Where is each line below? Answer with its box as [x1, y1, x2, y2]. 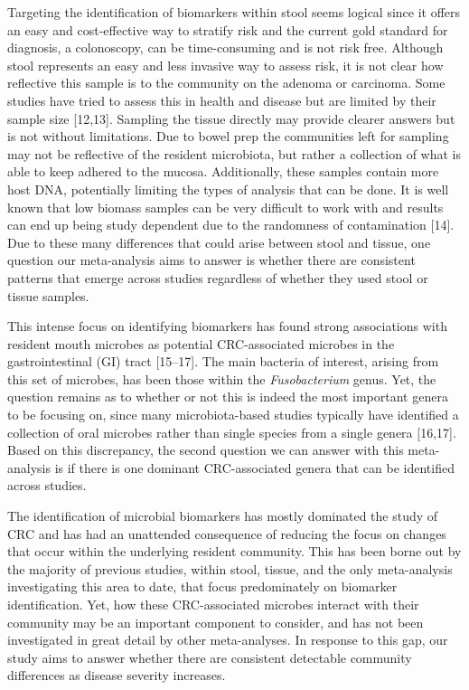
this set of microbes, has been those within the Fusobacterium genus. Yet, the [7, 369, 436, 388]
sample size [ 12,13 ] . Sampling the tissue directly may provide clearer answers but [7, 109, 455, 128]
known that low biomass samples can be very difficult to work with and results [7, 197, 444, 216]
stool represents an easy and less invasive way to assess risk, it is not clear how [7, 55, 444, 74]
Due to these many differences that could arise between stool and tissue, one [7, 232, 431, 251]
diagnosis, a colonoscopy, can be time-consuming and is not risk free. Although [7, 38, 444, 57]
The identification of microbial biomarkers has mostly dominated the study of [7, 506, 438, 525]
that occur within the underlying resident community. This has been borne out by [7, 542, 462, 561]
